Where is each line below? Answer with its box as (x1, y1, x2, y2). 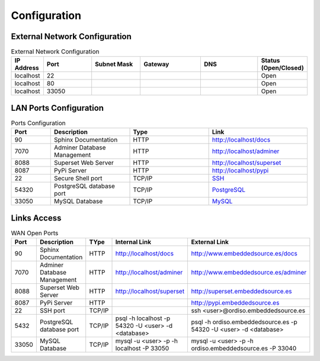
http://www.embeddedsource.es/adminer (191, 269, 307, 277)
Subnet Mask (95, 60, 133, 68)
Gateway (143, 60, 169, 68)
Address (14, 64, 40, 72)
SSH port (39, 306, 65, 315)
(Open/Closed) (261, 64, 305, 72)
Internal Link (115, 238, 151, 246)
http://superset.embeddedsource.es (191, 287, 292, 296)
